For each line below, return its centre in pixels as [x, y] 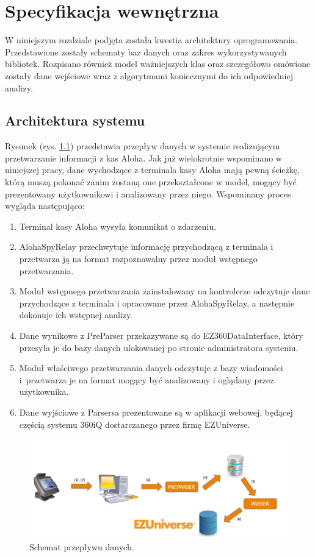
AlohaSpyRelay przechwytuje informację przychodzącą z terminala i [146, 247]
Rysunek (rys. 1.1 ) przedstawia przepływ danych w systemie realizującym [143, 146]
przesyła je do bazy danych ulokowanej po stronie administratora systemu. [159, 347]
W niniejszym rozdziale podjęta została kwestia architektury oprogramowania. [151, 40]
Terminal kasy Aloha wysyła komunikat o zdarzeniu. [118, 226]
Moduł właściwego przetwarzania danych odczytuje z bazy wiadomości [151, 368]
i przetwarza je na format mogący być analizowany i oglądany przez [147, 379]
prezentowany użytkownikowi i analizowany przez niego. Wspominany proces [148, 193]
